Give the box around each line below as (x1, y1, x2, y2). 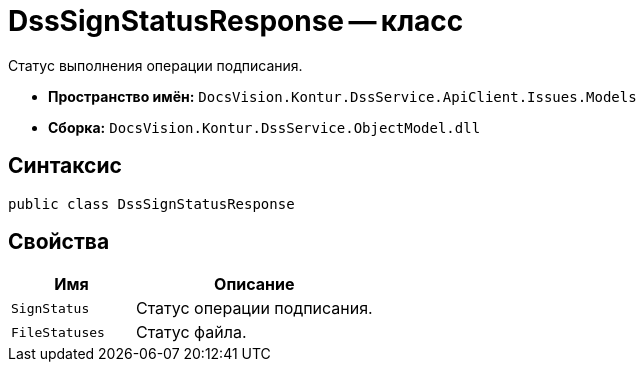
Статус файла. (135, 322, 247, 343)
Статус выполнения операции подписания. (8, 56, 303, 74)
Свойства (8, 229, 110, 255)
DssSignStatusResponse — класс (8, 4, 464, 38)
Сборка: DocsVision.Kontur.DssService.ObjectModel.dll (48, 118, 481, 136)
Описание (214, 274, 295, 295)
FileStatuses (11, 324, 105, 340)
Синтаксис (8, 153, 122, 179)
